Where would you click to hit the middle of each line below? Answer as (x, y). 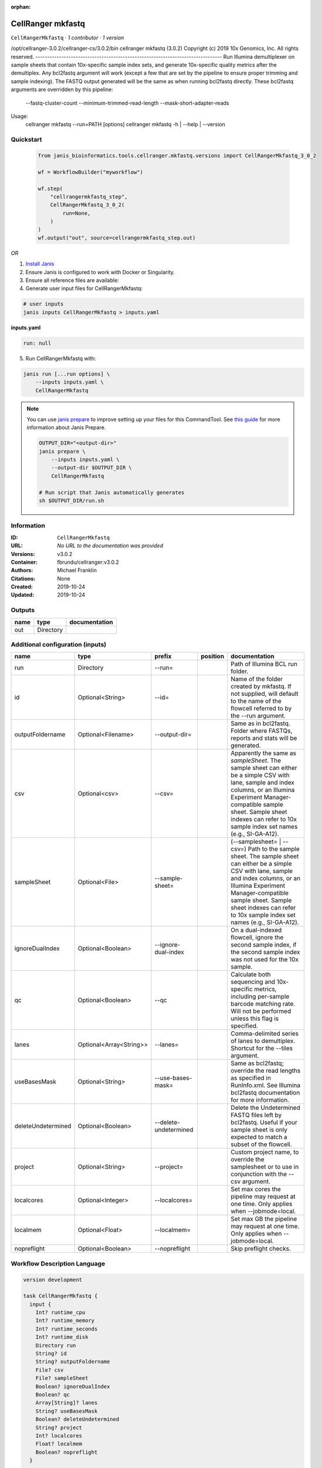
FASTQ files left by (256, 1115)
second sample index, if (264, 945)
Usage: (20, 116)
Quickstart (26, 140)
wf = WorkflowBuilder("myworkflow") (91, 172)
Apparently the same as (263, 753)
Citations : (23, 578)
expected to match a (259, 1137)
